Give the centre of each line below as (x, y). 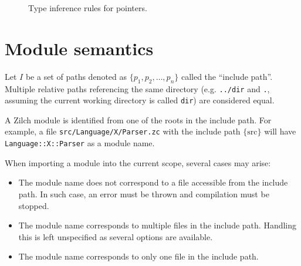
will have (280, 131)
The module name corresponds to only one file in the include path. (138, 256)
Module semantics (79, 48)
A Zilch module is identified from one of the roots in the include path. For (138, 119)
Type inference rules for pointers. (88, 8)
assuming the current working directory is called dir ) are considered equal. (140, 100)
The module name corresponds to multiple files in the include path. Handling (158, 225)
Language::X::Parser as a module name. (80, 143)
